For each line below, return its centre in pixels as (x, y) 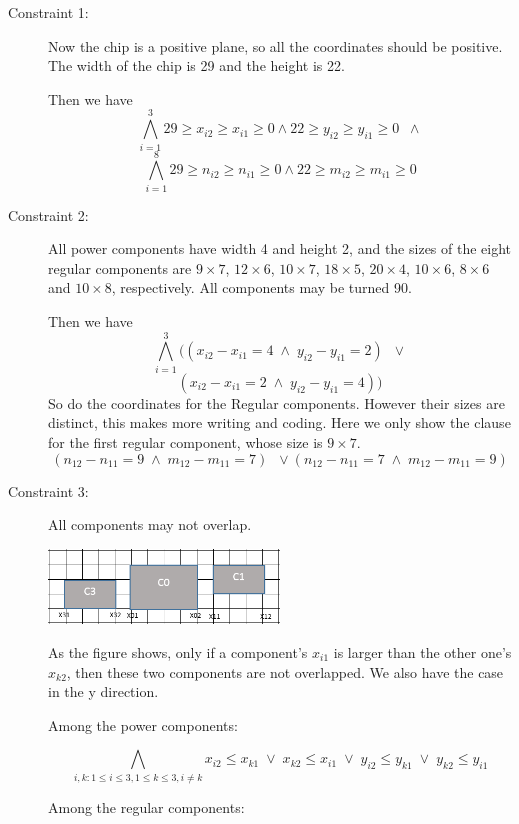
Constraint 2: (48, 214)
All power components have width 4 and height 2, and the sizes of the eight (280, 248)
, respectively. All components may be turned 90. (261, 287)
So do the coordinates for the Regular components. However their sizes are (276, 402)
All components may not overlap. (150, 524)
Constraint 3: (48, 490)
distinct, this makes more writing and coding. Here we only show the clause (279, 422)
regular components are (120, 267)
